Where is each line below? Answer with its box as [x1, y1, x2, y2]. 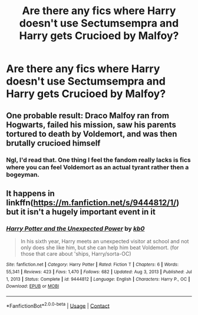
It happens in [6, 188, 55, 198]
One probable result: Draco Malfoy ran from [6, 110, 170, 120]
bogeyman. [6, 170, 40, 179]
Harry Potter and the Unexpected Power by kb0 [6, 224, 145, 233]
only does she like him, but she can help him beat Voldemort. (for [20, 244, 179, 251]
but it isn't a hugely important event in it [6, 207, 156, 217]
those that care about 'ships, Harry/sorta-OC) [20, 250, 131, 257]
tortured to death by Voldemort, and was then [6, 129, 177, 139]
